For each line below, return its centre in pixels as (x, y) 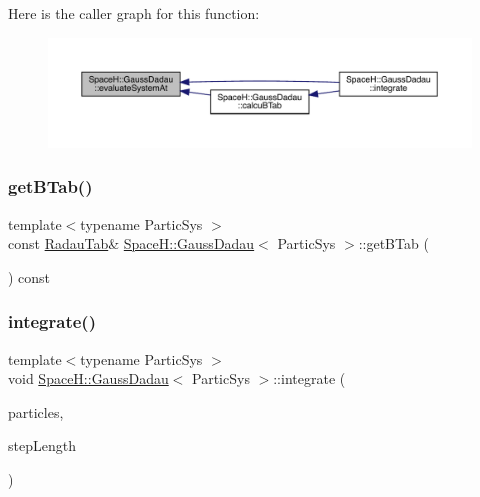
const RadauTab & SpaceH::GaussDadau (131, 243)
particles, (36, 411)
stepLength (42, 445)
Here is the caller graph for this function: (134, 13)
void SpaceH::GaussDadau (88, 378)
